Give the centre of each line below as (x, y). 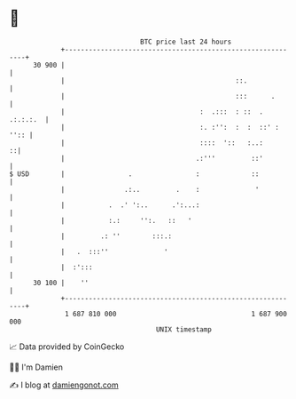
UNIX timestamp (184, 329)
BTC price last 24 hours (186, 42)
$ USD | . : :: (134, 174)
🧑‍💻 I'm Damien (36, 367)
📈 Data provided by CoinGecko (67, 347)
